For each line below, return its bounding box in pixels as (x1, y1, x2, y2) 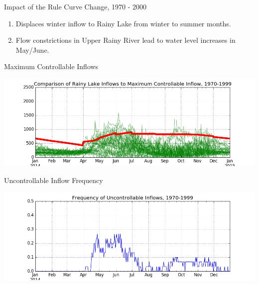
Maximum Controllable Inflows (4, 61, 99, 72)
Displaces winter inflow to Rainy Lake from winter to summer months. (15, 18, 231, 28)
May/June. (15, 44, 49, 55)
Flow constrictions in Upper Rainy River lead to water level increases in (15, 35, 236, 45)
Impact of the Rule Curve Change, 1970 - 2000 (4, 1, 147, 11)
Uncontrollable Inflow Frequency (4, 175, 103, 185)
